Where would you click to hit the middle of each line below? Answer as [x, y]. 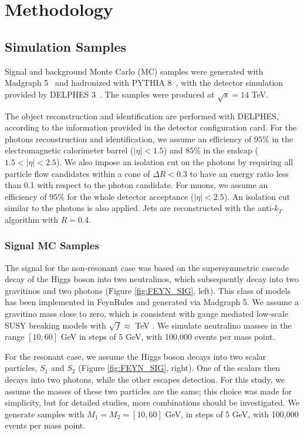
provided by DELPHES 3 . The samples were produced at [110, 94]
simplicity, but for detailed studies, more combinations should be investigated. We [152, 402]
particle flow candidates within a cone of [77, 173]
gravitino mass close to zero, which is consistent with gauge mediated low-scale [147, 314]
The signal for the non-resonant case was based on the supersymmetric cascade [147, 267]
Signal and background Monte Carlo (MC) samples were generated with [134, 71]
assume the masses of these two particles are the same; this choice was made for [148, 391]
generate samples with [45, 414]
